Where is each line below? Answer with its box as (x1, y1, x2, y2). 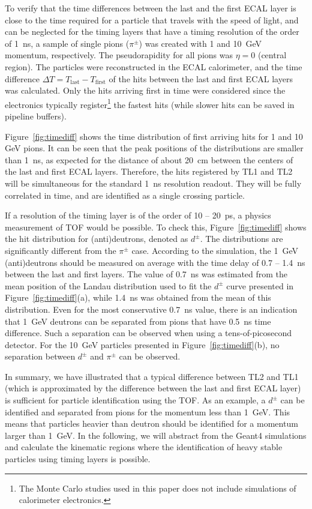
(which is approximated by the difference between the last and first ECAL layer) (5, 382, 301, 394)
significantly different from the (5, 244, 116, 256)
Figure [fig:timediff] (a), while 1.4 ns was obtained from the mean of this (5, 291, 271, 304)
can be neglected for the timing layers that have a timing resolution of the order (5, 25, 299, 38)
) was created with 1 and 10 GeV (139, 37, 262, 49)
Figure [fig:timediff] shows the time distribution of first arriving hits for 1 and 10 (5, 130, 303, 142)
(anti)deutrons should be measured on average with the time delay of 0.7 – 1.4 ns (5, 256, 305, 268)
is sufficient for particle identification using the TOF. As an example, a (5, 394, 266, 406)
